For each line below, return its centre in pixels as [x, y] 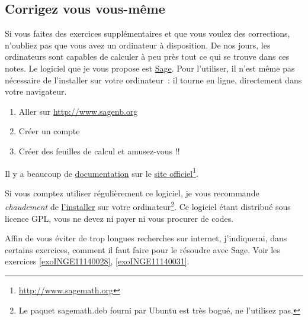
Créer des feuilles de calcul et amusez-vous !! [99, 151]
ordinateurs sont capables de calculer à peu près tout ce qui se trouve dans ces [147, 56]
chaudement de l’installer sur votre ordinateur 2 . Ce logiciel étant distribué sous [148, 206]
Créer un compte [49, 131]
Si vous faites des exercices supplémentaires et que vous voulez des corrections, [147, 33]
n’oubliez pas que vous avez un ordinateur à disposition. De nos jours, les [138, 45]
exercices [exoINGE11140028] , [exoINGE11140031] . [97, 261]
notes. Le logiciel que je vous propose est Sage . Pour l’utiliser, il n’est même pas [150, 68]
